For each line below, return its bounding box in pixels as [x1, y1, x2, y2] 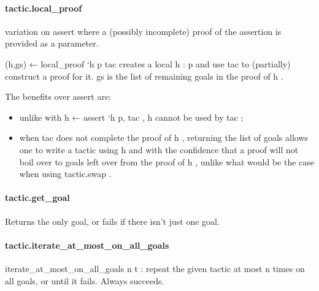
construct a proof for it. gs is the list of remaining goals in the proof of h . [5, 69, 283, 82]
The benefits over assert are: [5, 90, 111, 103]
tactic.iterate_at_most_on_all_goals [5, 238, 169, 251]
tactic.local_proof [5, 1, 82, 14]
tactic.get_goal [5, 191, 70, 204]
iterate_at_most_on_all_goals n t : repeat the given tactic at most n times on [5, 262, 305, 274]
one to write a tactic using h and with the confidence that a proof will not [19, 143, 299, 156]
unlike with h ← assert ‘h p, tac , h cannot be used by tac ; [19, 110, 244, 123]
